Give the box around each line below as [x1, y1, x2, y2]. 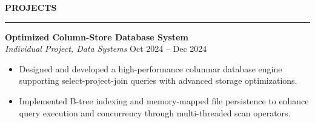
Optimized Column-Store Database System [5, 30, 188, 43]
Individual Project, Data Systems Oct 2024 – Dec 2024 [5, 42, 207, 55]
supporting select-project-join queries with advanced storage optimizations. [19, 74, 297, 87]
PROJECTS [5, 1, 57, 13]
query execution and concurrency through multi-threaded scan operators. [19, 106, 291, 119]
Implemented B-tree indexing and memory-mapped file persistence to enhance [19, 94, 309, 107]
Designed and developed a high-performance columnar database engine [19, 62, 282, 75]
